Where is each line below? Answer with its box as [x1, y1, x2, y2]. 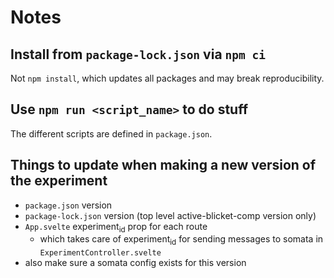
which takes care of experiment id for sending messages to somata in [39, 233, 324, 248]
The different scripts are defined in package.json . [10, 127, 213, 140]
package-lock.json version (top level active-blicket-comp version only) [24, 209, 317, 221]
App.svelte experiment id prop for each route [24, 220, 208, 235]
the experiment [10, 172, 108, 190]
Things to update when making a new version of [10, 157, 317, 174]
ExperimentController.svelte [39, 248, 162, 258]
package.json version [24, 199, 113, 211]
